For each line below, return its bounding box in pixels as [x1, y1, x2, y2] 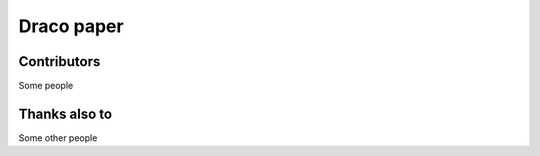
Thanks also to [18, 105, 113, 122]
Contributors [18, 53, 101, 70]
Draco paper [18, 15, 124, 37]
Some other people [18, 131, 98, 144]
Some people [18, 80, 74, 92]
